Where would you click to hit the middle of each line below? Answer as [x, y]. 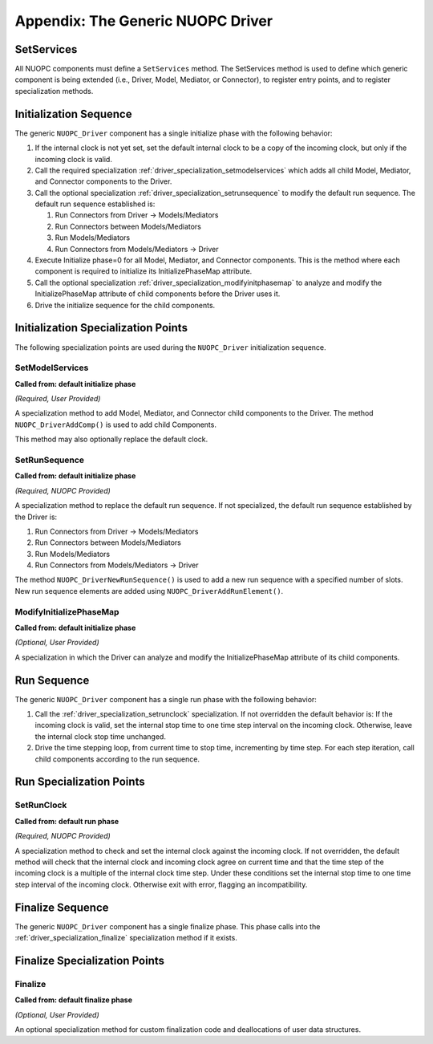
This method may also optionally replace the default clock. [111, 439]
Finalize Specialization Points [89, 960]
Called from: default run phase [67, 821]
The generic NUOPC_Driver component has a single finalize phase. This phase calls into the [168, 926]
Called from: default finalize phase [73, 1000]
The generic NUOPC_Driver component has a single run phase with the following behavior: [166, 699]
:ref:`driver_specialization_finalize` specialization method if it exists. [126, 938]
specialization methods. [54, 91]
